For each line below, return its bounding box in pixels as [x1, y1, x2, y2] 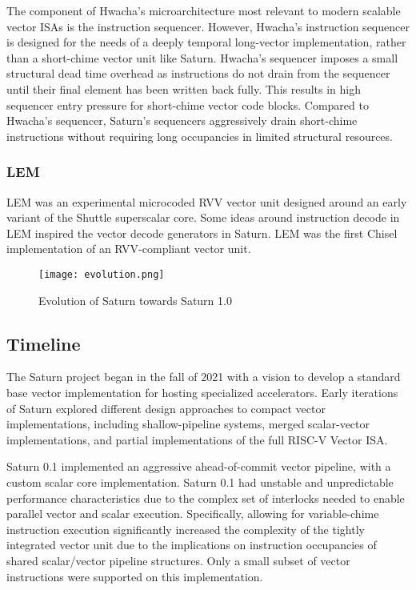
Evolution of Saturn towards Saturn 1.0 [38, 291, 232, 308]
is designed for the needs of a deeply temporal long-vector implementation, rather [6, 34, 406, 50]
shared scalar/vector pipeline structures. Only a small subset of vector [6, 552, 350, 568]
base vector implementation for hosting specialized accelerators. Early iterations [6, 383, 398, 400]
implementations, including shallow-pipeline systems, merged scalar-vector [6, 415, 370, 432]
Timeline [6, 331, 81, 355]
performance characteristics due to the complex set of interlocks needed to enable [6, 489, 405, 506]
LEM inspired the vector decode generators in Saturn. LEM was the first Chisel [6, 224, 398, 241]
